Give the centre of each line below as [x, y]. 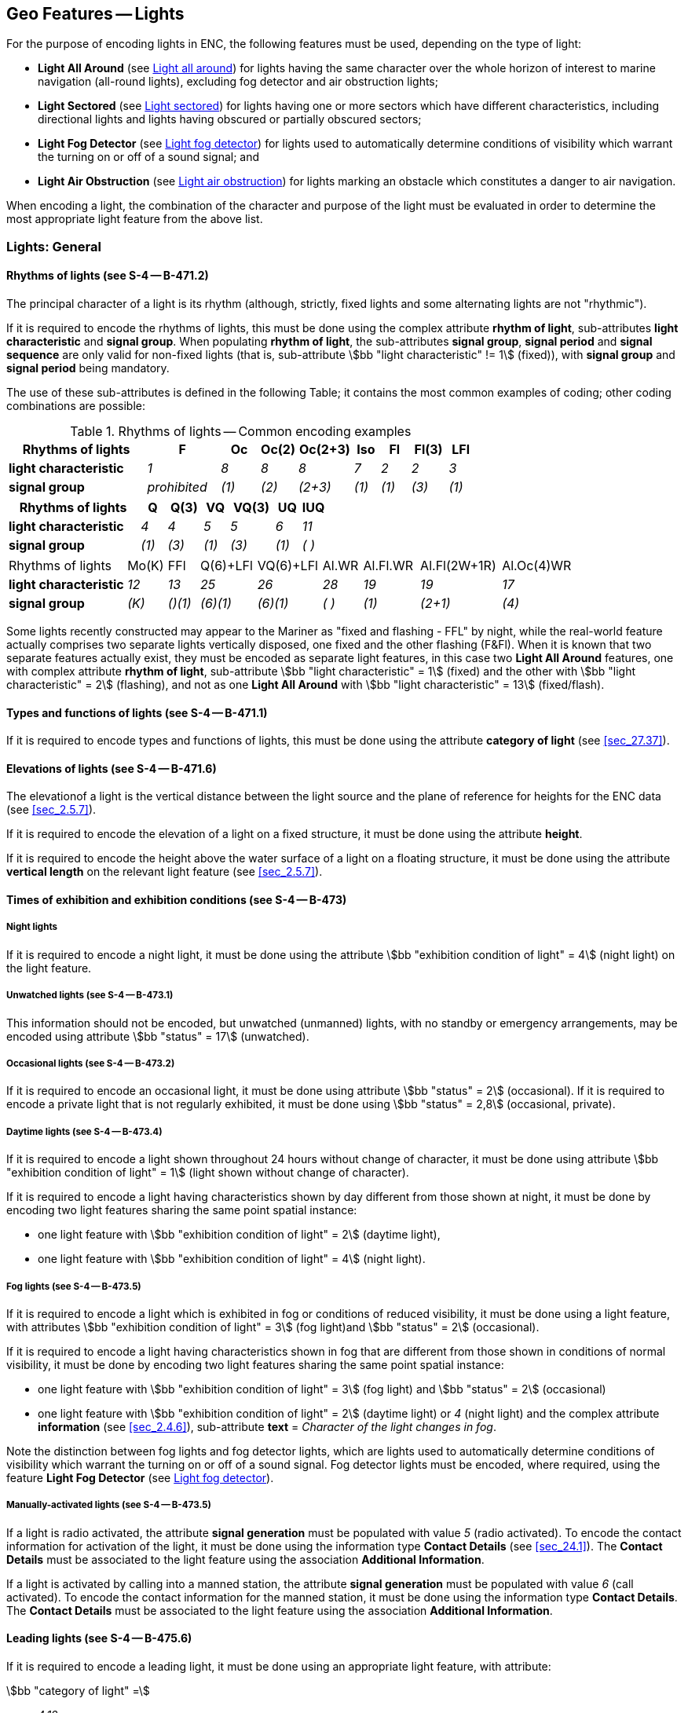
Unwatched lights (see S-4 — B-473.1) [90, 996]
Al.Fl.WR [388, 566]
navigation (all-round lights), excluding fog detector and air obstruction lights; [238, 82]
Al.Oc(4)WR [537, 566]
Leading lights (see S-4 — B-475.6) [99, 1638]
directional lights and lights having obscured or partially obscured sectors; [230, 119]
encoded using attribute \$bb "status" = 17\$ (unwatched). [158, 1036]
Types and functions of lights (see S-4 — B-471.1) [137, 712]
